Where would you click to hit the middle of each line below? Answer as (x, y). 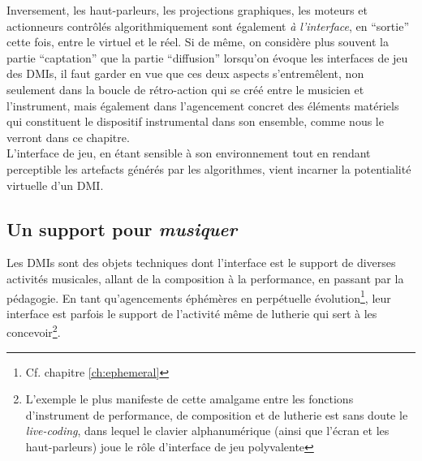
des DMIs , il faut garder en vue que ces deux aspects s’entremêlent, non (185, 73)
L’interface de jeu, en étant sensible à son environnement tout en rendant (189, 153)
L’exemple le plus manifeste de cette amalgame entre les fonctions (189, 399)
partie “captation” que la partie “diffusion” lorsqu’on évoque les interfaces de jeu (207, 57)
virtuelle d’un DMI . (55, 185)
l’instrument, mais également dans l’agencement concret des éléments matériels (203, 105)
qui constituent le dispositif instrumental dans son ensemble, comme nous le (195, 121)
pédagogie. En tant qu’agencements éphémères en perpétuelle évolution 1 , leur (199, 296)
